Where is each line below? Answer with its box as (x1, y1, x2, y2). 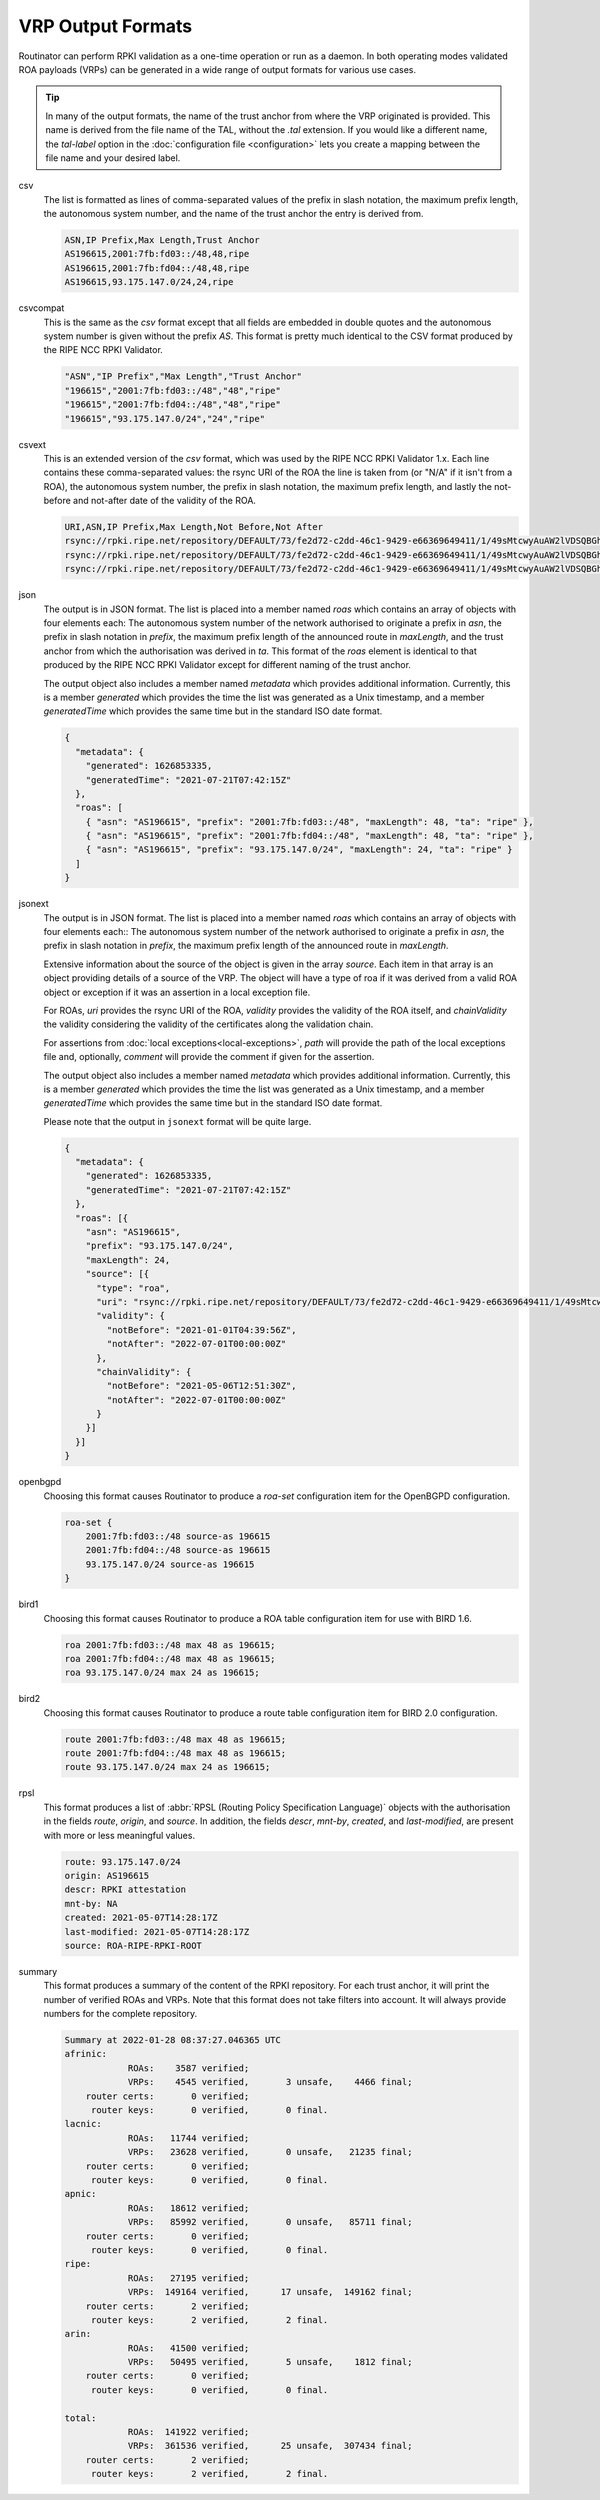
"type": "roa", (96, 1282, 171, 1294)
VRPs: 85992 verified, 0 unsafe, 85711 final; (127, 2216, 413, 2228)
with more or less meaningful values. (43, 1829, 195, 1841)
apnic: (64, 2188, 97, 2200)
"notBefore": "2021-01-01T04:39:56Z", (106, 1324, 297, 1335)
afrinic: (64, 2048, 108, 2060)
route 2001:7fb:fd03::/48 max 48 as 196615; (64, 1733, 287, 1745)
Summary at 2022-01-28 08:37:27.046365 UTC (64, 2035, 282, 2046)
